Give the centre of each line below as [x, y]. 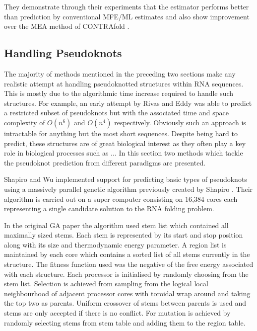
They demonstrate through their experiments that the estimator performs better [127, 6]
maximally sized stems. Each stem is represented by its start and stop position [124, 235]
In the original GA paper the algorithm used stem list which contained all [116, 225]
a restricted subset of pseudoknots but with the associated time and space [116, 113]
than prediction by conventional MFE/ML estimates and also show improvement [127, 16]
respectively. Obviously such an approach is [180, 122]
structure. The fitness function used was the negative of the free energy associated [129, 264]
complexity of [25, 122]
